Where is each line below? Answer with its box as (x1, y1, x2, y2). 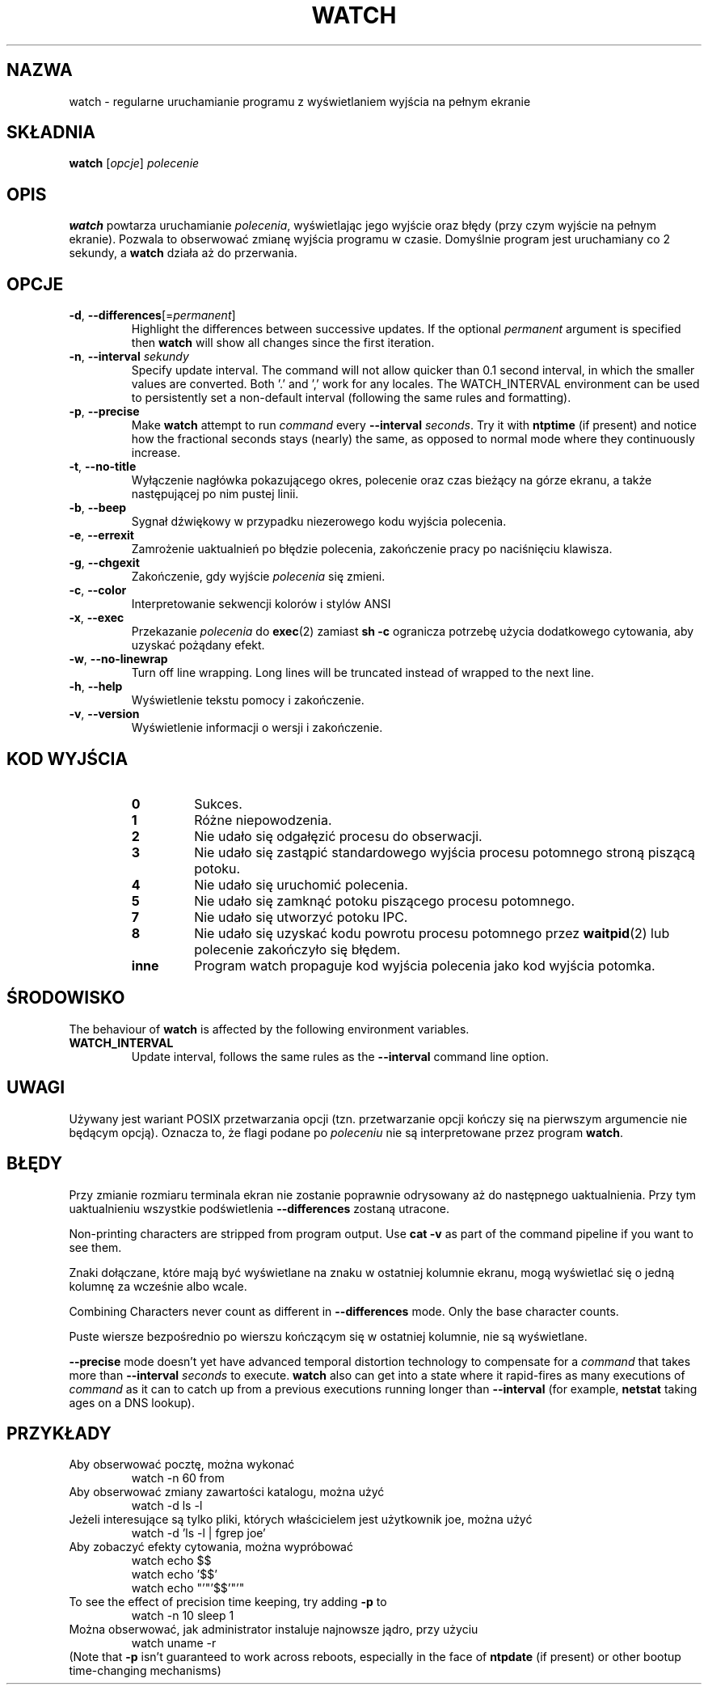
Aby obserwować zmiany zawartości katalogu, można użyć (69, 1485, 385, 1499)
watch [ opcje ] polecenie (69, 156, 200, 171)
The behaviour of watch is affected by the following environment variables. (69, 1021, 470, 1036)
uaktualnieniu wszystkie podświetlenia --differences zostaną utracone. (69, 1201, 449, 1215)
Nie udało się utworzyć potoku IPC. (194, 908, 408, 925)
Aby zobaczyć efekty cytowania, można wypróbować (69, 1540, 353, 1554)
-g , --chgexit (69, 556, 140, 570)
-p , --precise (69, 404, 140, 419)
